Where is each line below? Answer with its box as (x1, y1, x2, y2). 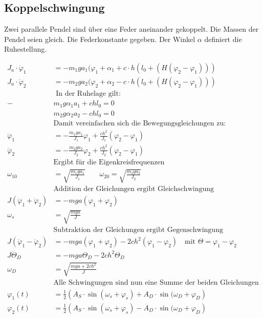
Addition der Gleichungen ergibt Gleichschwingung (53, 185, 214, 193)
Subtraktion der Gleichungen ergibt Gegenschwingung (53, 226, 223, 234)
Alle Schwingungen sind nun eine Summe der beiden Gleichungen (53, 279, 259, 286)
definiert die (204, 33, 242, 44)
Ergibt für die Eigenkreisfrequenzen (53, 158, 165, 166)
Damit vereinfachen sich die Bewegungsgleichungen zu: (53, 120, 226, 128)
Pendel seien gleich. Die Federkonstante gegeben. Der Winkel (4, 33, 195, 44)
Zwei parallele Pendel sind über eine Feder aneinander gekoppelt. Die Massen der (4, 24, 259, 34)
